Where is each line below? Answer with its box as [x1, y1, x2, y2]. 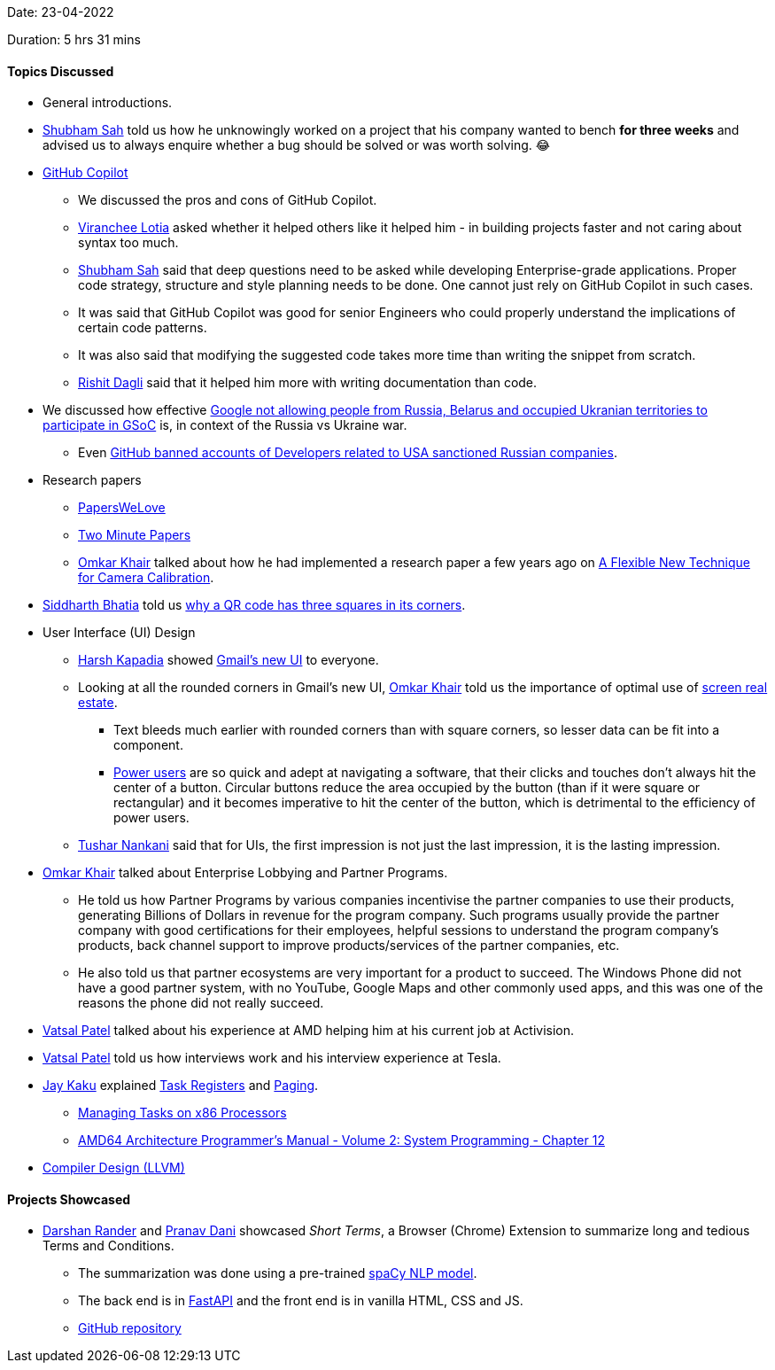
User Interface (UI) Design [43, 625, 196, 641]
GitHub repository [78, 1320, 182, 1336]
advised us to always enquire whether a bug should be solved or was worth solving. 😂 [43, 137, 551, 153]
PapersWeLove [78, 500, 166, 516]
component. [113, 737, 183, 753]
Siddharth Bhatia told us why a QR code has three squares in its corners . [43, 597, 466, 613]
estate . [78, 695, 118, 711]
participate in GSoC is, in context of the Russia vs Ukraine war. [43, 417, 407, 433]
